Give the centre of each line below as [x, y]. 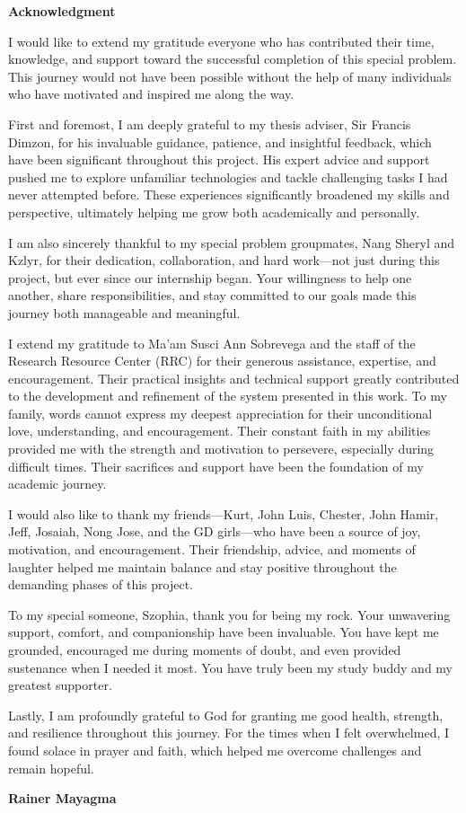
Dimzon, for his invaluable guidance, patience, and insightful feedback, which [220, 141]
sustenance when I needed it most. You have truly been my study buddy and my [231, 667]
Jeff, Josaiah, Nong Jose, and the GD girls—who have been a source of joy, [215, 531]
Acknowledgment [62, 11]
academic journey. [57, 484]
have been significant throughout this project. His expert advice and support [219, 159]
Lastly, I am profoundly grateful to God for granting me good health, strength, [226, 715]
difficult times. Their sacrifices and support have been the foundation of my [216, 466]
